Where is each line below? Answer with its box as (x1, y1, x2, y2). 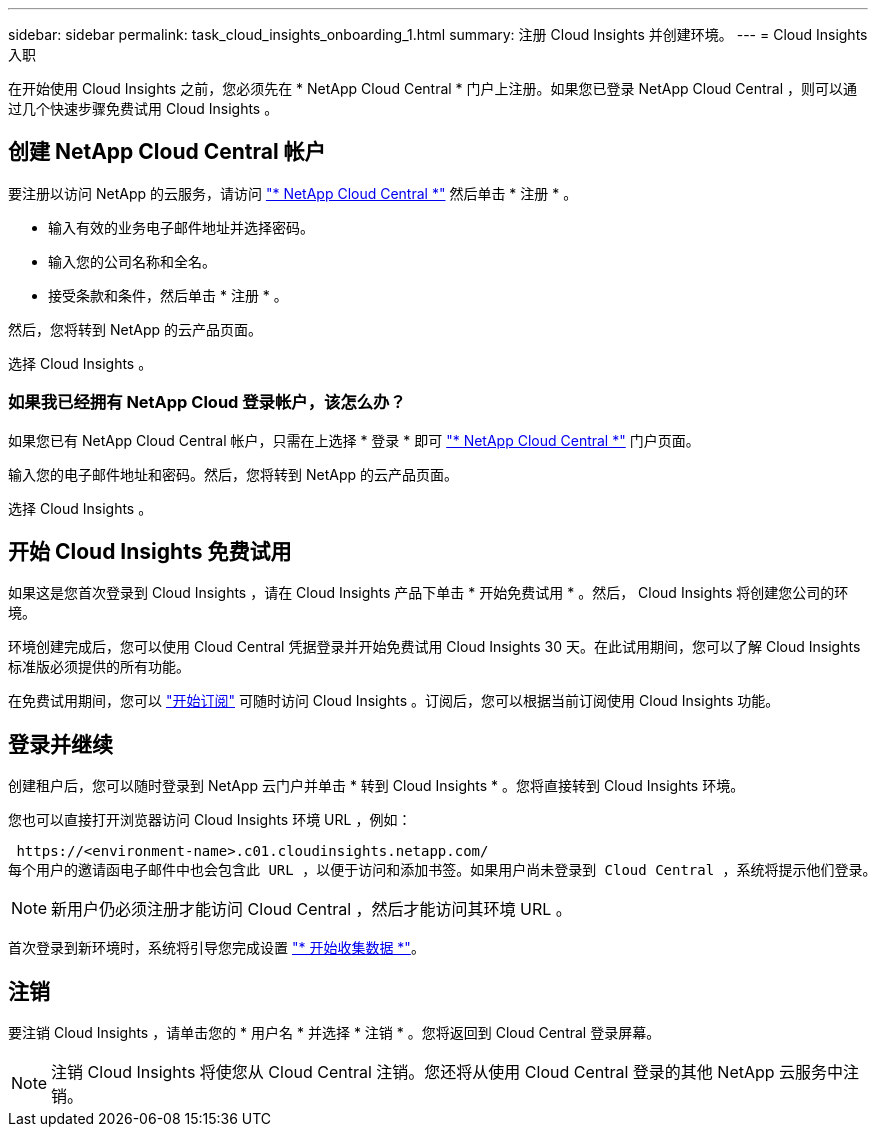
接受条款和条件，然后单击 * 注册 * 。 (48, 286, 288, 304)
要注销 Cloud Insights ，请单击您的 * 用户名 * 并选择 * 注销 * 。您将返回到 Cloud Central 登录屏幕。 (8, 1024, 661, 1042)
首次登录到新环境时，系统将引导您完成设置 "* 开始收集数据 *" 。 (8, 939, 425, 957)
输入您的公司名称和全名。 (48, 252, 216, 270)
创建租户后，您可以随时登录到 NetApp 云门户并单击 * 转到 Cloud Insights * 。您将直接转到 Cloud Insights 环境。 (8, 777, 745, 795)
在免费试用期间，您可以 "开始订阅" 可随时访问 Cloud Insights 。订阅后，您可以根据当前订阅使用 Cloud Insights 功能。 (8, 692, 780, 710)
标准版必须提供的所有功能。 (8, 658, 190, 676)
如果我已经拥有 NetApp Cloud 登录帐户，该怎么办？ (8, 392, 406, 413)
